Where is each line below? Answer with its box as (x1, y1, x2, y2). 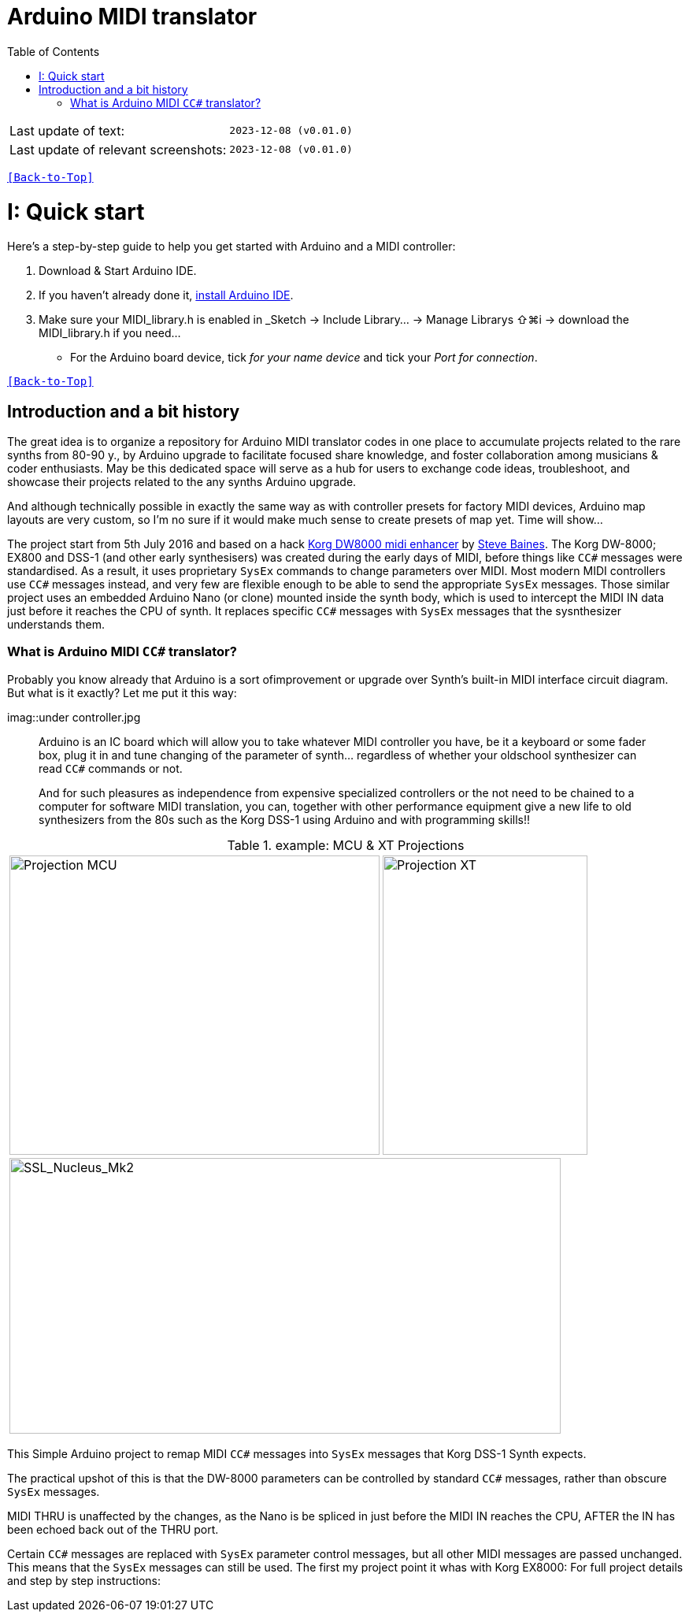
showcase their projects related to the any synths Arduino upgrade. (7, 475, 357, 489)
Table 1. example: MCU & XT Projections (227, 837, 465, 853)
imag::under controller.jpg (7, 710, 141, 724)
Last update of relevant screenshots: (9, 141, 227, 158)
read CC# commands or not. (39, 761, 183, 775)
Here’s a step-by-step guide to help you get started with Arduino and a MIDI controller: (7, 239, 456, 254)
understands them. (7, 618, 105, 632)
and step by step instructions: (7, 1573, 161, 1587)
